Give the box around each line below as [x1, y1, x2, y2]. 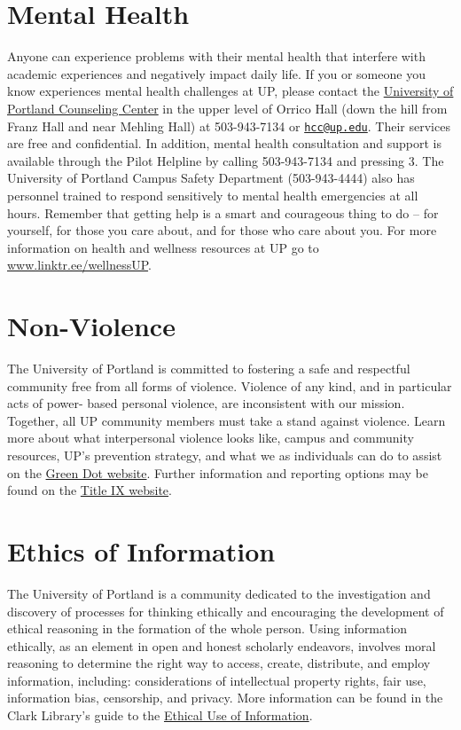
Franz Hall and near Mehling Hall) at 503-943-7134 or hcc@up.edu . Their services [7, 116, 450, 135]
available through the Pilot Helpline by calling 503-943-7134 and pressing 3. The [7, 151, 444, 169]
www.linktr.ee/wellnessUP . [7, 255, 152, 274]
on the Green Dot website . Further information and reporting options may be [7, 463, 428, 482]
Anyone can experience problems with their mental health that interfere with [7, 47, 426, 66]
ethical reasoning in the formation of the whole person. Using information [7, 619, 408, 638]
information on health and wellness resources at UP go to [7, 238, 319, 256]
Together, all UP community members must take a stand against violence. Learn [7, 411, 446, 429]
